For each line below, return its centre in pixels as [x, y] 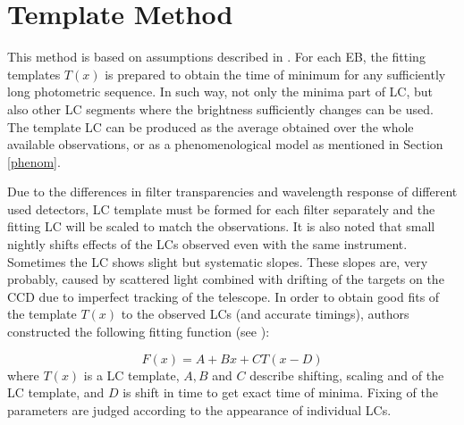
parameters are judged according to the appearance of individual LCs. [199, 409]
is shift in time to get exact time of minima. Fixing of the [280, 392]
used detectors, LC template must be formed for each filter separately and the [221, 208]
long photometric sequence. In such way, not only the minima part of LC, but [220, 92]
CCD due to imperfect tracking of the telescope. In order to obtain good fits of [224, 296]
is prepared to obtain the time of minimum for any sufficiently [275, 74]
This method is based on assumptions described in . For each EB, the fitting [216, 57]
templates [34, 74]
